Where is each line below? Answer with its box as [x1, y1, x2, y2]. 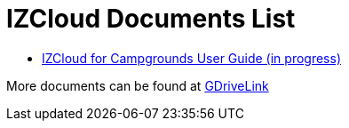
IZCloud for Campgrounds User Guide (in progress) [42, 50, 342, 66]
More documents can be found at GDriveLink [6, 77, 269, 93]
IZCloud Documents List [6, 4, 296, 34]
